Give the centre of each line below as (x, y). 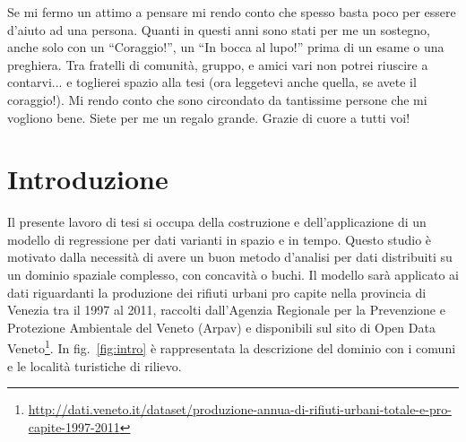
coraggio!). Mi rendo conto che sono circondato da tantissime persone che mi (217, 99)
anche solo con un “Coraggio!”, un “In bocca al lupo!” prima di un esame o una (226, 47)
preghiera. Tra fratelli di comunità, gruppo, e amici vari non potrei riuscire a (218, 64)
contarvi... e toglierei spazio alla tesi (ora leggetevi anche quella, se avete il (212, 82)
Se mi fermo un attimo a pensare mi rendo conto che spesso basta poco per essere (232, 12)
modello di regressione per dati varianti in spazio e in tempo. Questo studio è (220, 239)
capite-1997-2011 (74, 426)
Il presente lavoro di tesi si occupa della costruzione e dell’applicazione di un (217, 222)
